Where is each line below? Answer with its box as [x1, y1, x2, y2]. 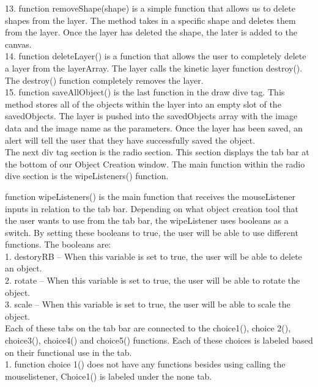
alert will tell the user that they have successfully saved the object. [5, 133, 256, 146]
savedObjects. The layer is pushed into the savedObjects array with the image [5, 109, 298, 122]
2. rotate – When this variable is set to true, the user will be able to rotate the [5, 274, 300, 287]
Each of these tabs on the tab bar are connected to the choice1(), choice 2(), [5, 322, 291, 334]
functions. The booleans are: [5, 238, 111, 251]
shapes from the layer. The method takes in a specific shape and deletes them [5, 13, 296, 26]
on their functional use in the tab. [5, 345, 132, 358]
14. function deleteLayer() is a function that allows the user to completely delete [5, 50, 306, 62]
